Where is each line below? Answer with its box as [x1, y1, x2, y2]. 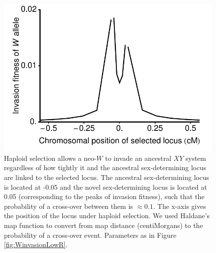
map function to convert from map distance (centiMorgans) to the [4, 220, 203, 230]
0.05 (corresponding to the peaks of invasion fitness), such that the [4, 191, 205, 202]
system [185, 152, 206, 163]
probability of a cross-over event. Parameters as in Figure [4, 229, 177, 240]
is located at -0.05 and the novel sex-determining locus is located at [4, 181, 207, 192]
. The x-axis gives [153, 201, 206, 211]
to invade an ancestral [105, 152, 171, 163]
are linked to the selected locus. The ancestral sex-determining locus [4, 172, 209, 182]
